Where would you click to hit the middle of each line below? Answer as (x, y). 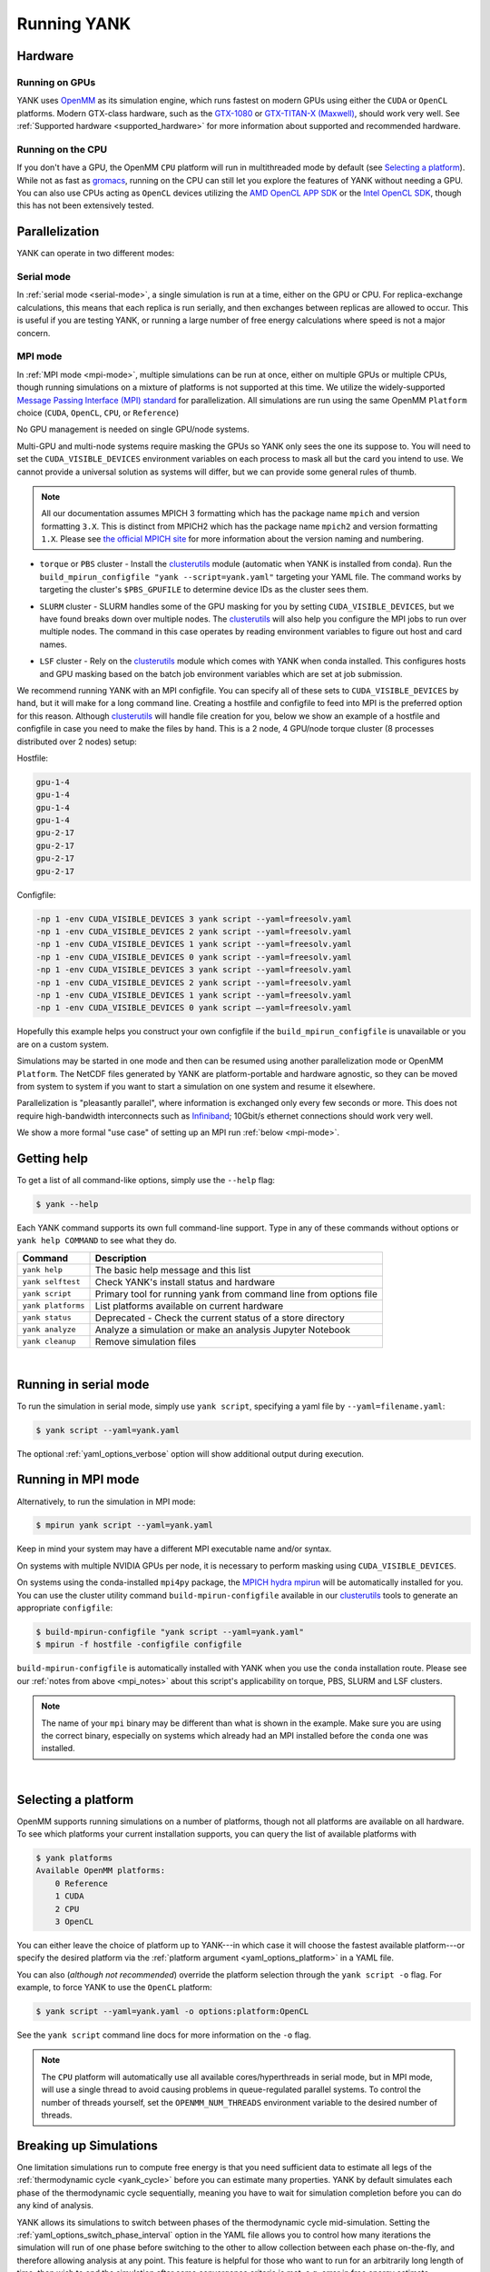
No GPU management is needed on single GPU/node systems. (133, 429)
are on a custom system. (63, 1044)
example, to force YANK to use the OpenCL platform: (114, 1988)
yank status (47, 1318)
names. (53, 644)
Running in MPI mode (78, 1480)
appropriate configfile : (65, 1608)
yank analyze (49, 1330)
